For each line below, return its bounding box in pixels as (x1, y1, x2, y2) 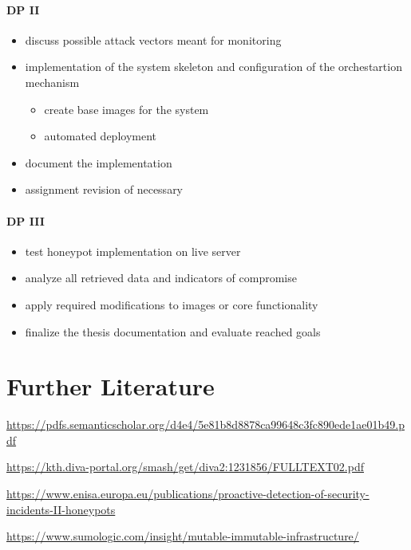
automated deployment (44, 128, 156, 144)
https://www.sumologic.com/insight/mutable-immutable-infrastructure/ (6, 528, 359, 544)
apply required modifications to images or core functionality (25, 296, 318, 312)
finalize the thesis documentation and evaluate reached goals (25, 323, 321, 340)
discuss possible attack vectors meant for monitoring (25, 31, 282, 48)
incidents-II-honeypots (6, 501, 116, 517)
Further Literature (6, 370, 215, 403)
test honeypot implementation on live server (25, 242, 241, 259)
